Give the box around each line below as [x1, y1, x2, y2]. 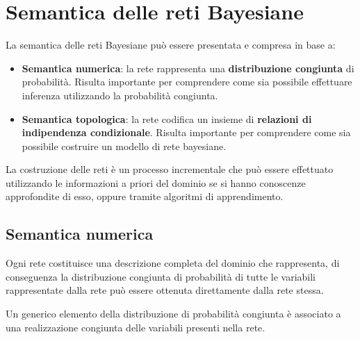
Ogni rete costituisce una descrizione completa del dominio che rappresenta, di [6, 256, 340, 270]
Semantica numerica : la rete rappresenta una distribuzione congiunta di [22, 60, 354, 75]
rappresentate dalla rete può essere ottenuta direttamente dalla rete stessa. [6, 283, 324, 297]
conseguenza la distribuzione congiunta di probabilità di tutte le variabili [6, 269, 316, 283]
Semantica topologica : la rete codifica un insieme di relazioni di [22, 111, 312, 126]
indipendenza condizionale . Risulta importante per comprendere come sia [22, 125, 351, 140]
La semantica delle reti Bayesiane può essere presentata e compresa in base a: [6, 38, 336, 52]
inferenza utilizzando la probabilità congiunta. [22, 88, 218, 102]
